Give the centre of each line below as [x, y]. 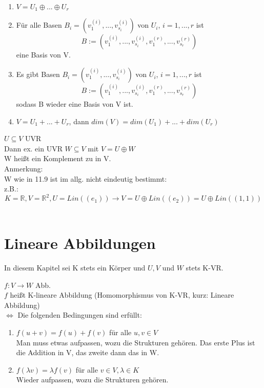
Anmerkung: [24, 169]
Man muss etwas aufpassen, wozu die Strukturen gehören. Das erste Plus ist [136, 342]
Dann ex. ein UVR [33, 148]
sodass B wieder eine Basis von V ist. [75, 104]
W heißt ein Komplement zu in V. [58, 158]
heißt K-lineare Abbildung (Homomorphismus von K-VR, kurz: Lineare [122, 295]
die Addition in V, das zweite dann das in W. [88, 352]
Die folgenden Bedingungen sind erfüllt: [80, 315]
